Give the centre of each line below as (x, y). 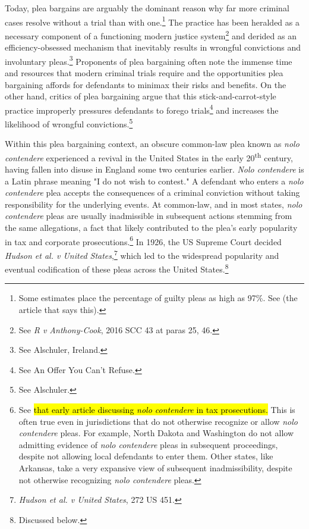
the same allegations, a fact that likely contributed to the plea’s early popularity (151, 228)
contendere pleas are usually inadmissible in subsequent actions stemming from (149, 216)
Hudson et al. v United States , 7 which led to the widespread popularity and (142, 254)
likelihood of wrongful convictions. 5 (69, 123)
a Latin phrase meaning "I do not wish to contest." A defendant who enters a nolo (154, 181)
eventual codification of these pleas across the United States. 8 (117, 268)
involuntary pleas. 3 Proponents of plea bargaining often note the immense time (149, 60)
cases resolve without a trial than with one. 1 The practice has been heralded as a (152, 21)
